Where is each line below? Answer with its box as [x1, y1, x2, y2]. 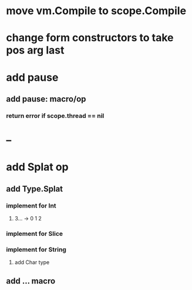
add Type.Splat [6, 184, 63, 194]
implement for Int [6, 202, 57, 210]
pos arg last [6, 44, 65, 57]
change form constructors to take [6, 31, 174, 45]
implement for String [6, 245, 66, 253]
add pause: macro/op [6, 94, 86, 104]
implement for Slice [6, 229, 63, 238]
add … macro [6, 276, 56, 286]
